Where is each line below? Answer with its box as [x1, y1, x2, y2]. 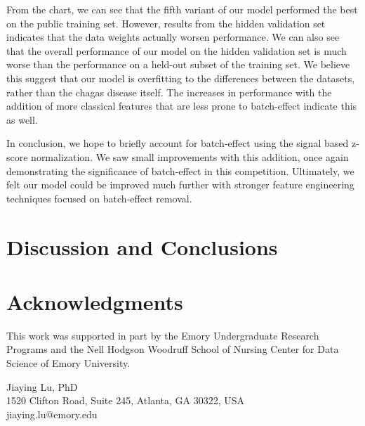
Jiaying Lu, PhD [6, 379, 78, 394]
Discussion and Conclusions [6, 232, 278, 261]
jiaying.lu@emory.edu [6, 406, 98, 421]
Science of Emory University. [6, 356, 131, 370]
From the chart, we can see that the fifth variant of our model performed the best [6, 2, 358, 16]
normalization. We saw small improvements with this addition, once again [31, 149, 349, 164]
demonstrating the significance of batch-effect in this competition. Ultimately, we [6, 163, 354, 178]
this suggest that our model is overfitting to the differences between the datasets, [6, 70, 355, 85]
